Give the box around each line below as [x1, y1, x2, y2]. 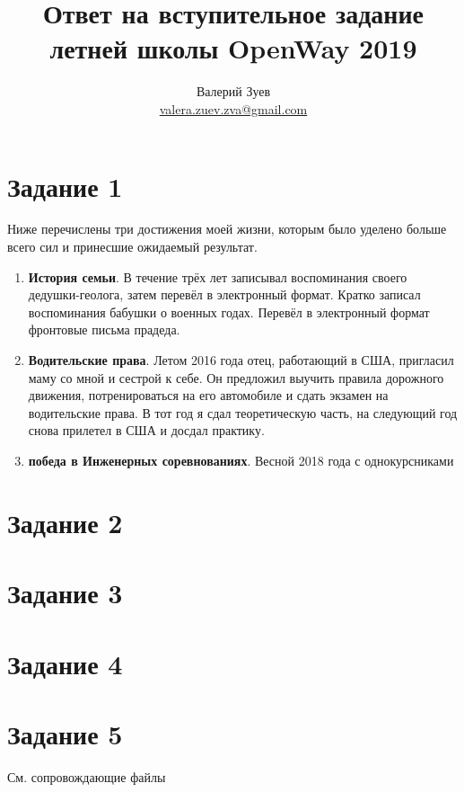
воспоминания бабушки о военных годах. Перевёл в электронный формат [28, 302, 430, 321]
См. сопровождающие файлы [7, 767, 166, 786]
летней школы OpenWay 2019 [49, 30, 417, 67]
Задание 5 [7, 715, 123, 752]
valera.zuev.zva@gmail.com [159, 99, 308, 118]
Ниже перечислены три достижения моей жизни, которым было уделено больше [7, 219, 447, 238]
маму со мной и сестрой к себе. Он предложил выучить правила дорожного [28, 368, 444, 387]
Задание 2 [7, 503, 123, 540]
